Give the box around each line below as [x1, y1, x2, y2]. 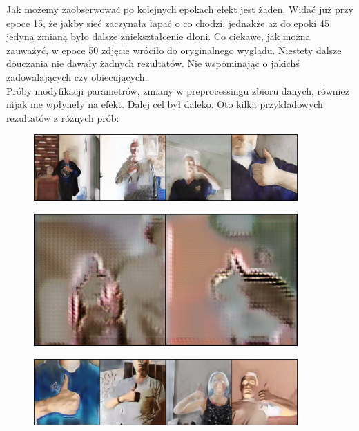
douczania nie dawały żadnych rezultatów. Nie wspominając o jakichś [6, 56, 300, 71]
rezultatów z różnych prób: [6, 110, 119, 125]
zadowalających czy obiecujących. [6, 69, 148, 84]
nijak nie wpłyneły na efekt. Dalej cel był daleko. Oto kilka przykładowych [6, 97, 323, 111]
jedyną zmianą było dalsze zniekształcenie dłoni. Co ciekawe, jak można [6, 29, 311, 44]
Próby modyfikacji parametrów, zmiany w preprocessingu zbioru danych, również [6, 83, 349, 98]
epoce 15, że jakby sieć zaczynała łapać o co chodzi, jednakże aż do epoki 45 [6, 15, 329, 30]
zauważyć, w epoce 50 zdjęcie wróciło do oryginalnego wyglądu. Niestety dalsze [6, 42, 342, 57]
